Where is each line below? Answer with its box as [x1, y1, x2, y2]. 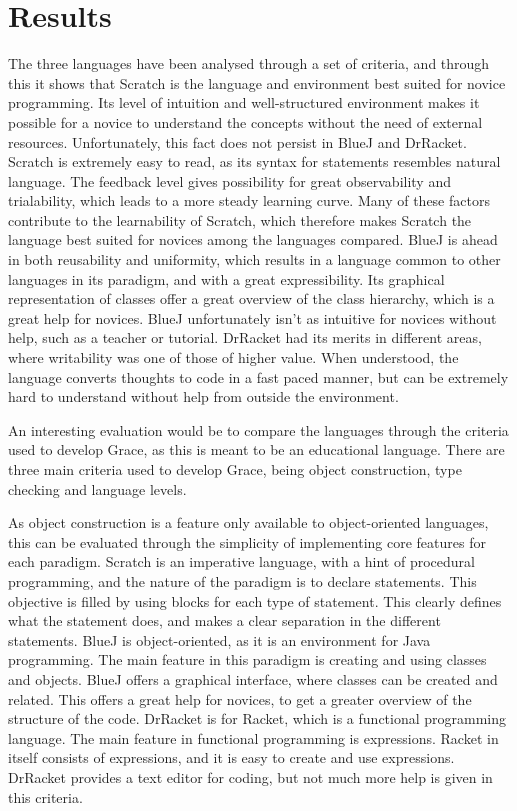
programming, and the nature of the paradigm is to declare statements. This [8, 570, 477, 591]
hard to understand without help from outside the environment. [8, 386, 399, 407]
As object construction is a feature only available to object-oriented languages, [8, 512, 489, 533]
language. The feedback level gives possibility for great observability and [8, 170, 451, 191]
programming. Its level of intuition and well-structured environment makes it [8, 92, 480, 113]
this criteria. [8, 786, 83, 807]
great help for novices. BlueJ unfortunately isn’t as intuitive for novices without [8, 307, 497, 328]
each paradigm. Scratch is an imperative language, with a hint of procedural [8, 551, 475, 572]
